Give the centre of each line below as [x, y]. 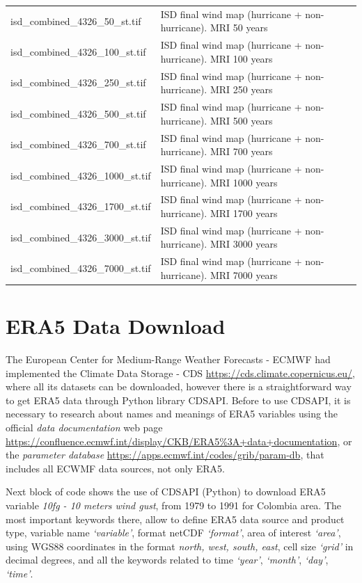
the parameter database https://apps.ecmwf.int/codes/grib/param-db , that [165, 455]
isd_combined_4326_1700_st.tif [81, 206]
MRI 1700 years [244, 213]
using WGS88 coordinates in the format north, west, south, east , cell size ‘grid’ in [180, 546]
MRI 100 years [241, 58]
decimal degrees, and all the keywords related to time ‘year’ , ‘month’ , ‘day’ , [167, 560]
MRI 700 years [241, 151]
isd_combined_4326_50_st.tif [76, 21]
